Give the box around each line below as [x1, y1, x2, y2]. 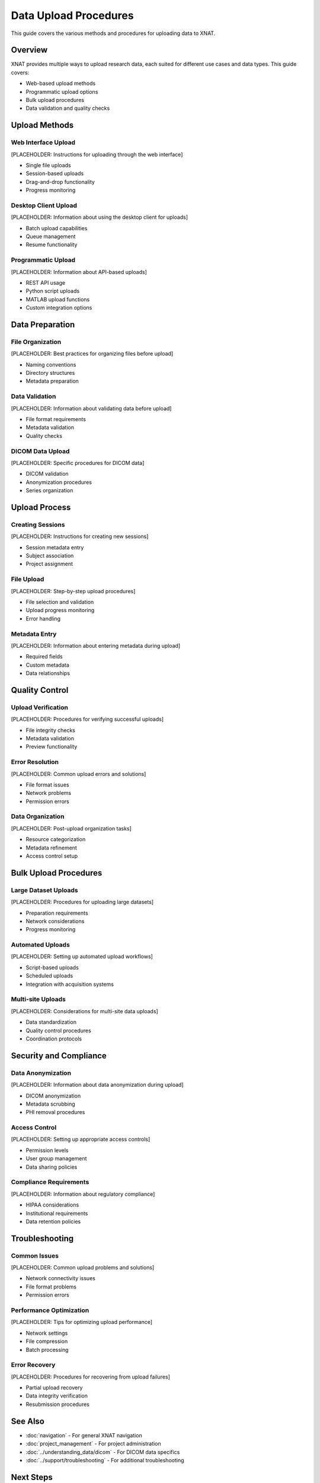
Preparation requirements [25, 909, 88, 916]
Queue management [25, 233, 76, 240]
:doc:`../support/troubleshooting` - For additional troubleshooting [25, 1456, 184, 1463]
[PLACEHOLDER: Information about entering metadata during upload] [11, 642, 181, 649]
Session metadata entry [25, 543, 84, 551]
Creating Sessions [11, 520, 65, 529]
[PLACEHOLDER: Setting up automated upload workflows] [11, 953, 153, 960]
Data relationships [25, 670, 71, 677]
